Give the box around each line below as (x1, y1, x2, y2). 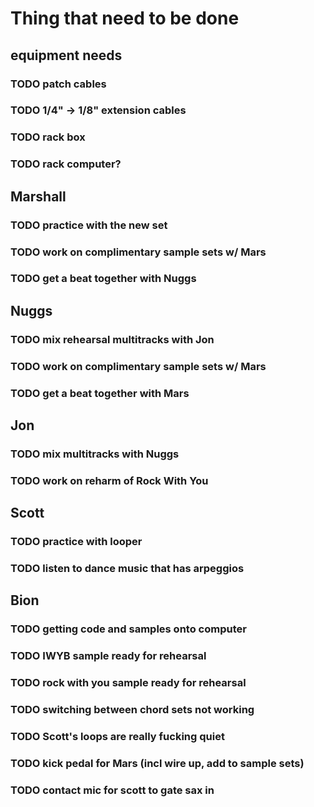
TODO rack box (10, 130, 86, 144)
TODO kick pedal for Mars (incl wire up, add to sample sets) (10, 756, 305, 770)
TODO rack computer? (10, 157, 122, 171)
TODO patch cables (10, 77, 107, 91)
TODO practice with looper (10, 535, 143, 549)
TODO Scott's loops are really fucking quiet (10, 730, 225, 744)
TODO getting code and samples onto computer (10, 622, 247, 636)
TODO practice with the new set (10, 218, 168, 232)
